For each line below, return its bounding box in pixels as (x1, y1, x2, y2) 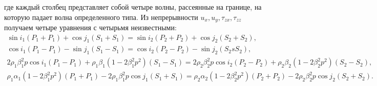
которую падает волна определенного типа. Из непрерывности (4, 11, 198, 22)
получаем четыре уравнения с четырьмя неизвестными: (4, 22, 177, 33)
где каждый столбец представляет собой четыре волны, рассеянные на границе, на (4, 2, 262, 12)
